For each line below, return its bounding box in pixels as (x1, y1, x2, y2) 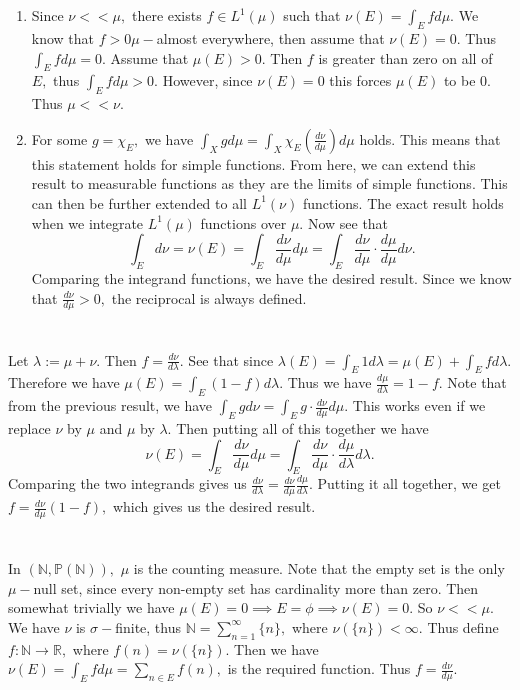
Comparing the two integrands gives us (8, 473, 247, 494)
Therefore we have (8, 372, 120, 393)
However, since (162, 70, 253, 91)
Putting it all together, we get (317, 473, 501, 494)
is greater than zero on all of (318, 47, 493, 68)
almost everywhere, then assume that (156, 27, 385, 48)
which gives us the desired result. (112, 496, 316, 517)
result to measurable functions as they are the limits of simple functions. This (31, 173, 508, 194)
